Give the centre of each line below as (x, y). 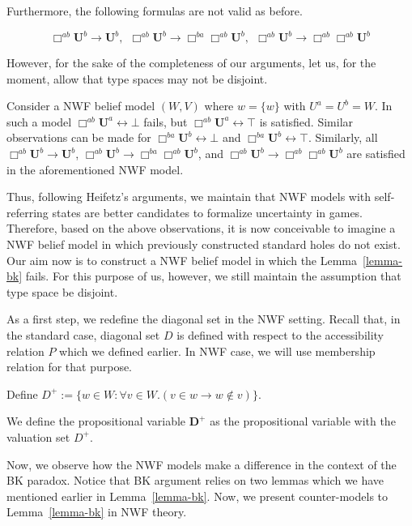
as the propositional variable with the (303, 421)
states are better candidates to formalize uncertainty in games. (208, 212)
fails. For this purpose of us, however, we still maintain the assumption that (213, 276)
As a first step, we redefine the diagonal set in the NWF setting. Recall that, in (204, 319)
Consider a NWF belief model (81, 106)
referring (28, 212)
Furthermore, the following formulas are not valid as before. (155, 11)
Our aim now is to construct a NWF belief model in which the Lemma (182, 260)
